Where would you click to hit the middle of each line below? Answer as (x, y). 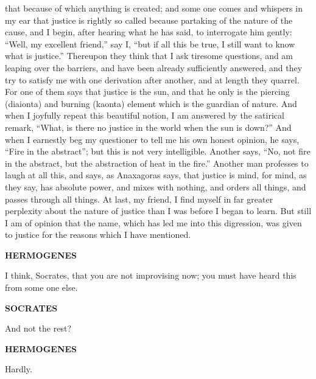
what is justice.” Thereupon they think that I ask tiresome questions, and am (149, 56)
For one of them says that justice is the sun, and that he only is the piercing (147, 92)
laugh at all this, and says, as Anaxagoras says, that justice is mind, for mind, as (156, 175)
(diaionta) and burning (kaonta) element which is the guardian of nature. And (151, 103)
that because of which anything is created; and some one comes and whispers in (154, 8)
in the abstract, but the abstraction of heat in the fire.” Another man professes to (157, 163)
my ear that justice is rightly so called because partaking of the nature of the (149, 20)
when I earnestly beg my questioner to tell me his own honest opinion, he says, (152, 139)
